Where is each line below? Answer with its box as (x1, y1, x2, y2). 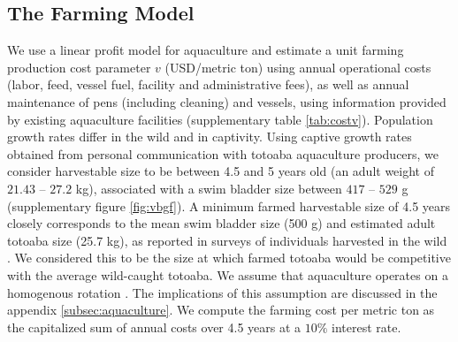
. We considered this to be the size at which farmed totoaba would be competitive (7, 248, 451, 267)
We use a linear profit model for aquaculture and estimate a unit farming (7, 41, 404, 59)
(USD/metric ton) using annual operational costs (164, 57, 431, 76)
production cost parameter (7, 57, 151, 76)
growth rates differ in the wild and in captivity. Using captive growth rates (7, 127, 412, 146)
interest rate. (332, 317, 401, 336)
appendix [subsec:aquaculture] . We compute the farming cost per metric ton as (7, 300, 435, 319)
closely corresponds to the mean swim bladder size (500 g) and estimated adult (7, 214, 436, 232)
